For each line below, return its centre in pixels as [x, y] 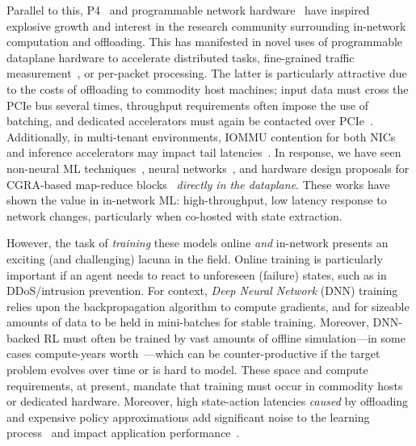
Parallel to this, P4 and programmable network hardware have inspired [188, 10]
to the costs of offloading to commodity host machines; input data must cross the [208, 88]
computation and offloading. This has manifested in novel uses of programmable [205, 42]
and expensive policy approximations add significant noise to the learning [188, 417]
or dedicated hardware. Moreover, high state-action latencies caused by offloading [208, 401]
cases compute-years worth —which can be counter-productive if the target [193, 353]
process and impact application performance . [123, 433]
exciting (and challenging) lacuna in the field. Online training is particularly [195, 258]
